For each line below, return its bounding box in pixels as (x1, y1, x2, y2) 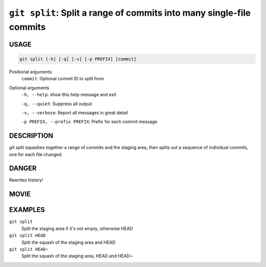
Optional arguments (9, 85, 49, 90)
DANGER (9, 164, 37, 173)
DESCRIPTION (9, 132, 54, 140)
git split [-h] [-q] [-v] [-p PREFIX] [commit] (19, 56, 136, 61)
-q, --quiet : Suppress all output (21, 101, 92, 107)
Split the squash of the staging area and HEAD (21, 239, 116, 245)
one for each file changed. (9, 151, 63, 157)
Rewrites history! (9, 177, 44, 183)
